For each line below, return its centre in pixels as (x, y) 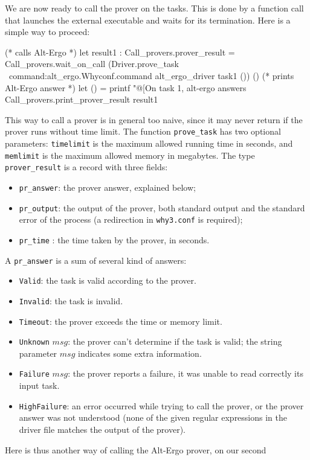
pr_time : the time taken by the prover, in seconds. (114, 239)
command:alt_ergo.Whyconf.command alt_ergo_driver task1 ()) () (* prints (151, 75)
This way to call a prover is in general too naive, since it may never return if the (154, 119)
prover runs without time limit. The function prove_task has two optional (143, 131)
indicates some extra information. (140, 353)
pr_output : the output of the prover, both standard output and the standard (162, 207)
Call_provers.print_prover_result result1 (82, 99)
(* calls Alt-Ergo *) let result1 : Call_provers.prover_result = (120, 52)
